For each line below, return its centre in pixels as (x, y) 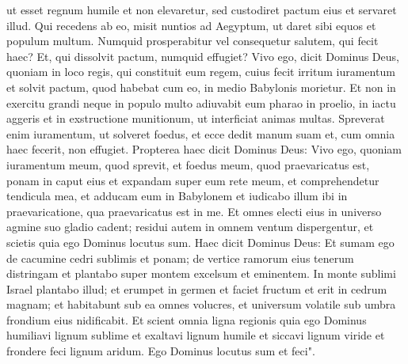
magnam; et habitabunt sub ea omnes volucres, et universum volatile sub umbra (201, 304)
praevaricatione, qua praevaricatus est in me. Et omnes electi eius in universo (194, 211)
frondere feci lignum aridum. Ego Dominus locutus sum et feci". (161, 351)
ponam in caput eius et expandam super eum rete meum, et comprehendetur (193, 180)
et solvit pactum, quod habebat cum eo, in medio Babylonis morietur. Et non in (201, 87)
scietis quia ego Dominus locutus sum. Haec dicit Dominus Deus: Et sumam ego (200, 242)
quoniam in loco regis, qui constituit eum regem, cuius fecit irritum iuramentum (201, 72)
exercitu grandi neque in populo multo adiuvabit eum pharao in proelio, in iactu (201, 102)
